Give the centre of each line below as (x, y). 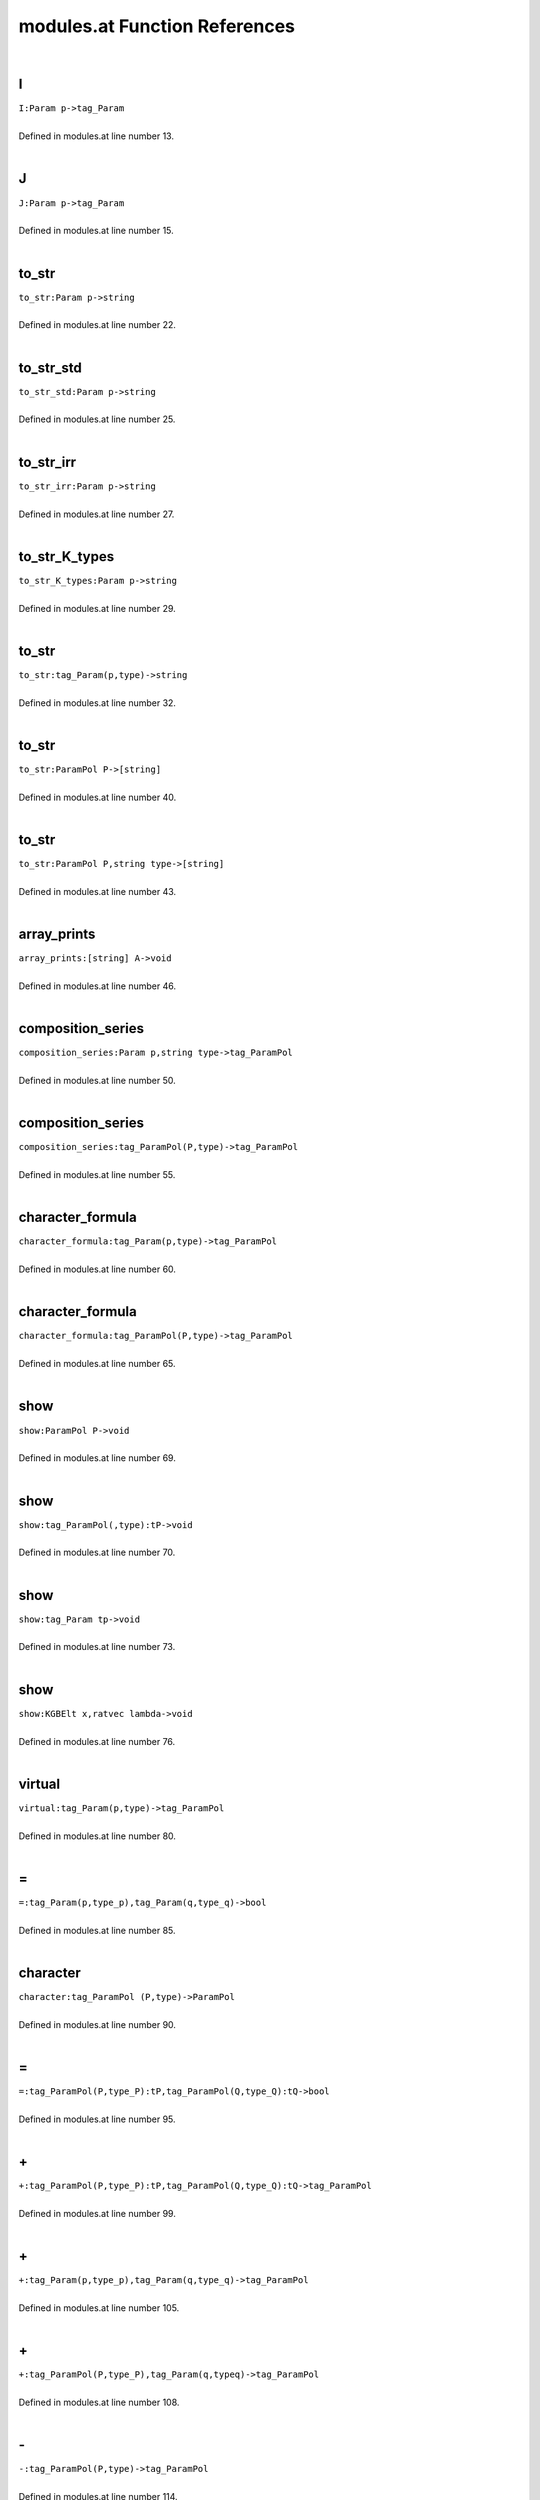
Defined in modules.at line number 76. (97, 1741)
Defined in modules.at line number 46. (97, 986)
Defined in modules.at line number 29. (97, 608)
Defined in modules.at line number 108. (99, 2402)
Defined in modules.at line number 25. (97, 419)
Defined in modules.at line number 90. (97, 2024)
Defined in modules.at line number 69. (97, 1458)
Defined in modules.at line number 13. (96, 136)
